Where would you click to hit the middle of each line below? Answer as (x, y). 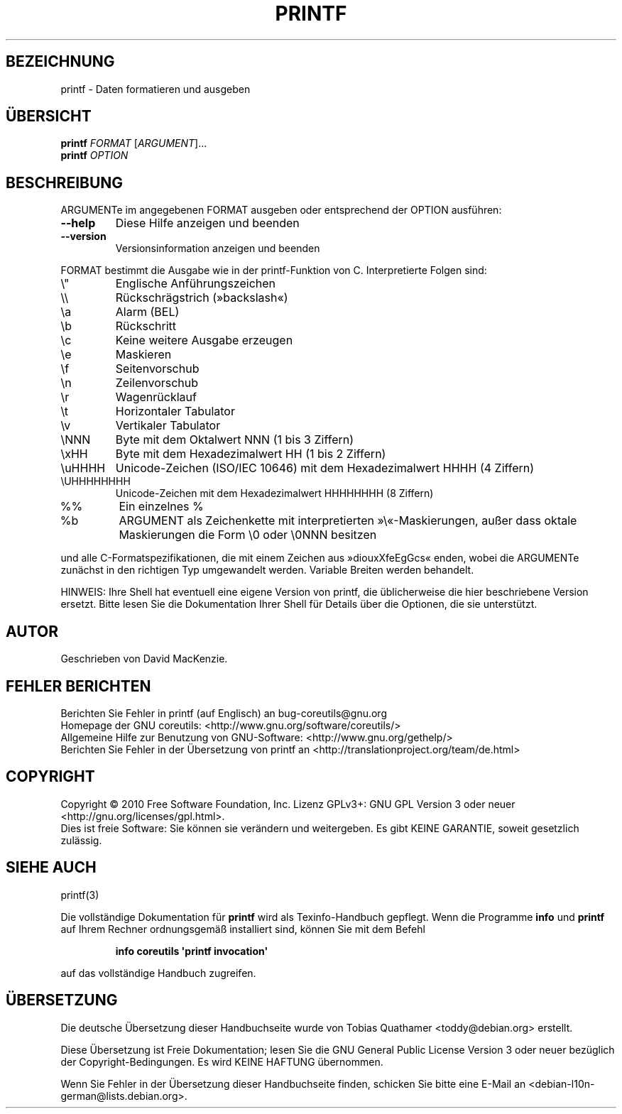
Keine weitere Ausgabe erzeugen (204, 340)
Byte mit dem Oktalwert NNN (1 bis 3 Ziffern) (235, 440)
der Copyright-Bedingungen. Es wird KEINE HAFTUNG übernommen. (222, 1061)
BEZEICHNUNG (60, 62)
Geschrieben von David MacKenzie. (144, 659)
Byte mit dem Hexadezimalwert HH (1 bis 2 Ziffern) (251, 454)
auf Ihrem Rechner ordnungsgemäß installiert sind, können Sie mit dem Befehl (243, 929)
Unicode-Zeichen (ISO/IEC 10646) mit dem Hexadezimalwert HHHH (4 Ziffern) (325, 468)
